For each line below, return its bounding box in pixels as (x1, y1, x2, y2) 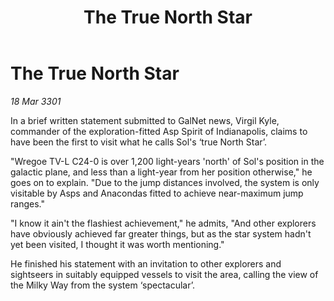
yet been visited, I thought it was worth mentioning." (10, 238, 225, 250)
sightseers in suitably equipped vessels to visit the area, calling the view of (10, 268, 319, 280)
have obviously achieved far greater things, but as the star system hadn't (10, 227, 312, 240)
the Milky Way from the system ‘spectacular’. (10, 279, 195, 291)
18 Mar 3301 (10, 95, 62, 107)
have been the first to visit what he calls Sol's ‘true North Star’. (10, 136, 268, 148)
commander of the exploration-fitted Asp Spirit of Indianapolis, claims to (10, 125, 308, 137)
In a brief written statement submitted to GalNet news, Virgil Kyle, (10, 114, 280, 126)
